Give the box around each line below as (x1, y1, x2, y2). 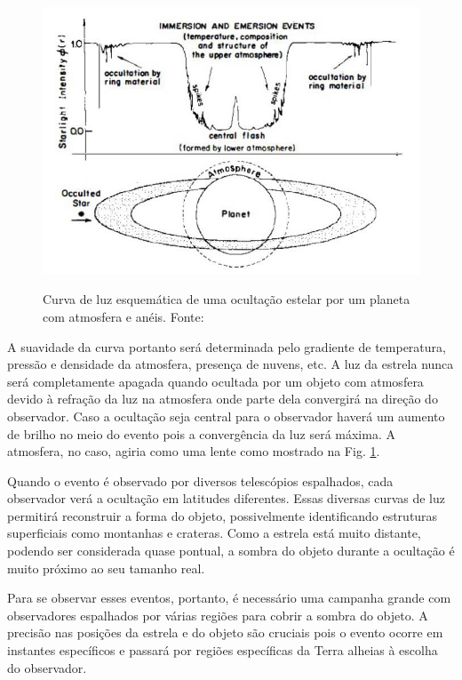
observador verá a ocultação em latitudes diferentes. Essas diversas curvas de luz (7, 489, 446, 508)
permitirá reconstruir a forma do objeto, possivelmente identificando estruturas (7, 506, 438, 524)
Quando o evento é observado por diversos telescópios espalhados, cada (7, 471, 394, 490)
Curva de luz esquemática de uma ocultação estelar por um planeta (43, 290, 410, 308)
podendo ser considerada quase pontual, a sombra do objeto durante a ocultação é (7, 541, 455, 560)
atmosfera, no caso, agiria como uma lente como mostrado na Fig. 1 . (7, 442, 380, 460)
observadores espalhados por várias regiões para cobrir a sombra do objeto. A (7, 605, 428, 624)
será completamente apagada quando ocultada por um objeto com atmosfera (7, 372, 424, 390)
